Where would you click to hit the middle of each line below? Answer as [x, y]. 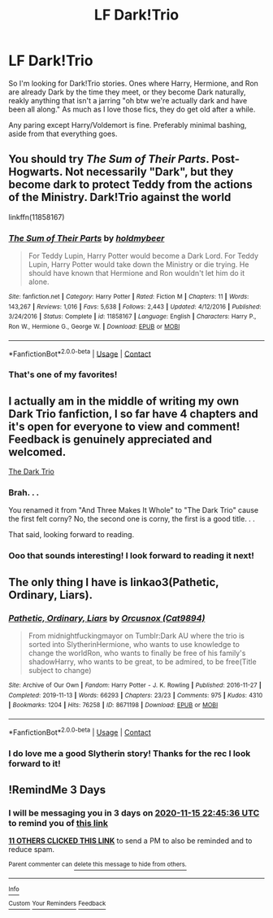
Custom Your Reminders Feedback [57, 903]
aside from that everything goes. [63, 133]
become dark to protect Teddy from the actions [131, 185]
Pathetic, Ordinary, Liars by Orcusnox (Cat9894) [107, 618]
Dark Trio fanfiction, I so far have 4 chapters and [133, 414]
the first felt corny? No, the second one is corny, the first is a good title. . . [132, 519]
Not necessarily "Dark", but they [149, 172]
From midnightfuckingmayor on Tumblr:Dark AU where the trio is [136, 636]
